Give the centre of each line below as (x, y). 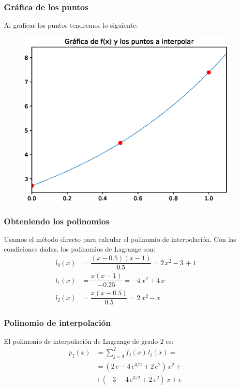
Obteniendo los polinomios (57, 221)
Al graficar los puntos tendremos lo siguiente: (71, 25)
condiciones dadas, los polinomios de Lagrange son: (80, 248)
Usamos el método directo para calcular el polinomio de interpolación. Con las (120, 239)
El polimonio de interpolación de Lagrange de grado (81, 341)
